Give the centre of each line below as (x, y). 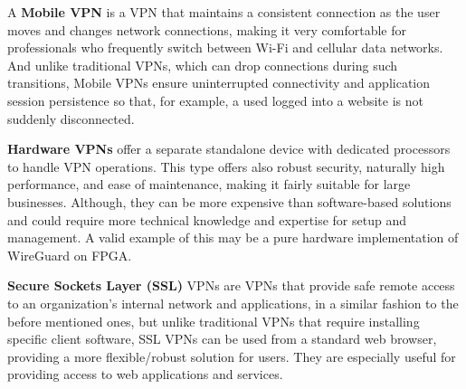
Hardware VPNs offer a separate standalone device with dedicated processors (229, 149)
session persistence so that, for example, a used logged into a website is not (215, 100)
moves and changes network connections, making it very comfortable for (207, 29)
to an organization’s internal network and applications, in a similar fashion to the (233, 303)
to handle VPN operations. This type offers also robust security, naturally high (226, 166)
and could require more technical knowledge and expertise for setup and (207, 219)
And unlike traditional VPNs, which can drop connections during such (203, 65)
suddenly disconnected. (71, 118)
